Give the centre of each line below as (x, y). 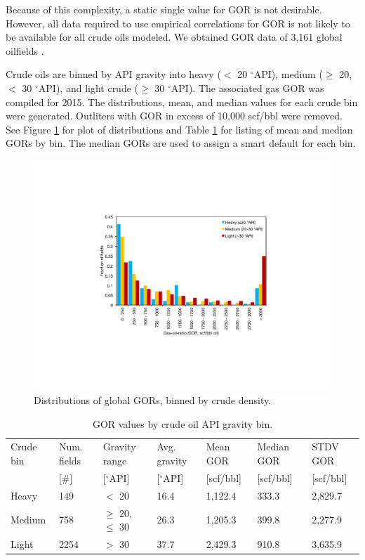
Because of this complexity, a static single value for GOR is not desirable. (164, 9)
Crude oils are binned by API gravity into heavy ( (113, 74)
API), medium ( (288, 74)
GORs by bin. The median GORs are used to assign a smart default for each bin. (181, 143)
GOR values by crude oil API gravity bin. (182, 423)
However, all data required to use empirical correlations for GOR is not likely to (178, 23)
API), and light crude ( (88, 87)
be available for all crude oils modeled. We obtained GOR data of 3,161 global (174, 37)
